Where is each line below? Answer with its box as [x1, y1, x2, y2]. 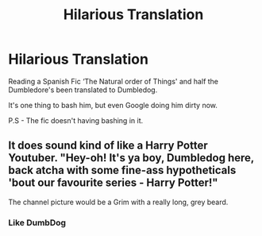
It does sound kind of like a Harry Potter [8, 139, 208, 153]
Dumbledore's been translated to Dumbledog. [8, 85, 158, 95]
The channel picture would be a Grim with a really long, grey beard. [8, 197, 229, 207]
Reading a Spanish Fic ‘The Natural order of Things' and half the [8, 76, 219, 86]
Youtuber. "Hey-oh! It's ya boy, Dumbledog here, [8, 151, 254, 164]
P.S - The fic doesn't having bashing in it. [8, 115, 144, 125]
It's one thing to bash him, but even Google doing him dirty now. [8, 100, 218, 110]
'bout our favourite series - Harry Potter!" [8, 176, 218, 190]
